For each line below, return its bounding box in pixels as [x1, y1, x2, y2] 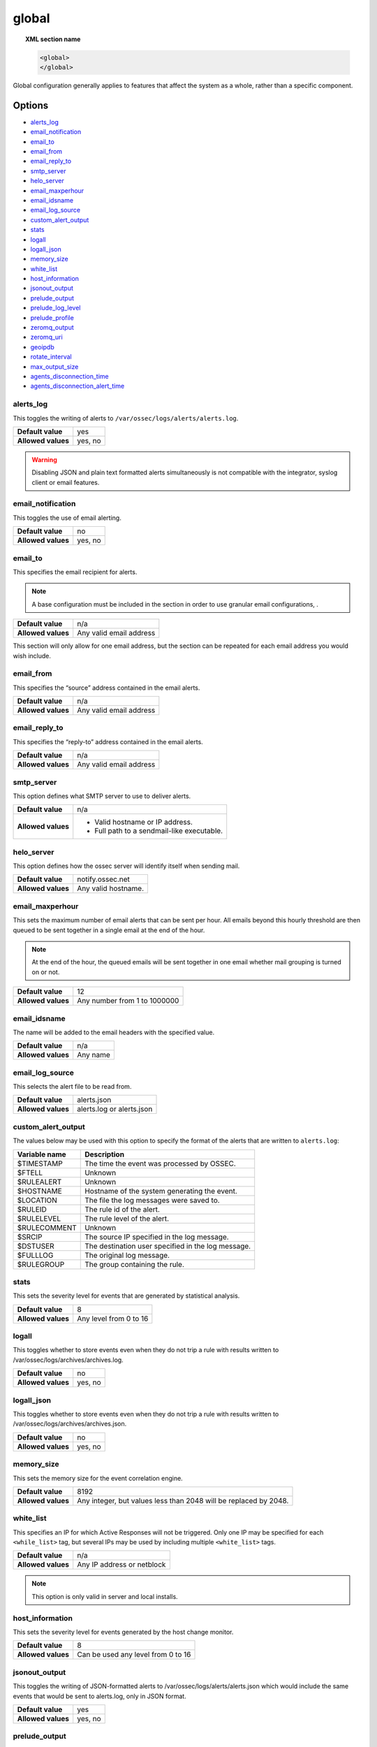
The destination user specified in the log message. [84, 1241, 251, 1251]
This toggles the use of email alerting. [13, 514, 121, 522]
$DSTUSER [17, 1241, 55, 1251]
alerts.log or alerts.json [77, 1104, 153, 1114]
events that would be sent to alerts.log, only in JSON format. [13, 1692, 186, 1700]
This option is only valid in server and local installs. [31, 1592, 178, 1600]
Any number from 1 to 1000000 [77, 996, 179, 1006]
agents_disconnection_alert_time [30, 382, 125, 391]
